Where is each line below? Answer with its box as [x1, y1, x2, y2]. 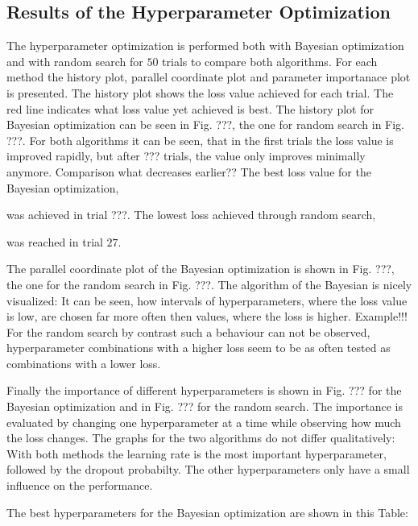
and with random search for [6, 52, 143, 69]
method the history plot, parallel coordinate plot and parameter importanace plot [6, 68, 411, 85]
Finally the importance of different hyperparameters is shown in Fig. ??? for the [6, 382, 402, 399]
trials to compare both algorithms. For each [162, 52, 378, 69]
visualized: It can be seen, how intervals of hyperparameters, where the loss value [6, 292, 408, 309]
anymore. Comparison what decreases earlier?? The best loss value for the [6, 163, 371, 180]
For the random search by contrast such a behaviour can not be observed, [6, 323, 370, 340]
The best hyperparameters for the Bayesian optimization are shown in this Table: [6, 503, 408, 520]
